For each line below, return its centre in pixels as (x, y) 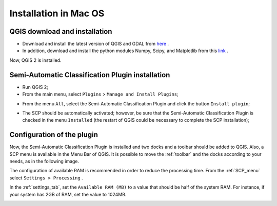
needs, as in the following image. (44, 161)
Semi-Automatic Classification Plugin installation (90, 75)
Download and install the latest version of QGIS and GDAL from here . (96, 44)
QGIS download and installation (61, 31)
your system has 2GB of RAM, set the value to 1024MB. (68, 194)
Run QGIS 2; (35, 87)
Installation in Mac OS (57, 13)
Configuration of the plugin (54, 135)
